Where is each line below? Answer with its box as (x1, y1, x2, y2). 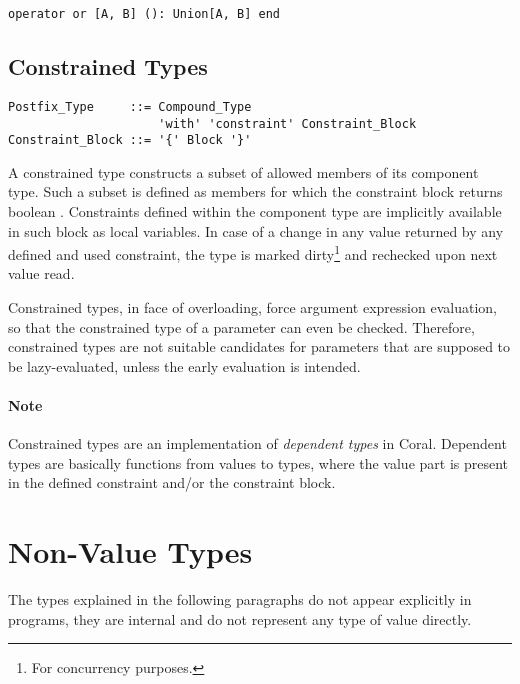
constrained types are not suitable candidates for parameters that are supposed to (8, 336, 511, 357)
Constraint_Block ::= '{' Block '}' (8, 133, 252, 148)
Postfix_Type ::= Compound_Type (8, 99, 252, 114)
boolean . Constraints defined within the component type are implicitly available (8, 201, 502, 222)
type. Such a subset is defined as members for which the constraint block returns (8, 181, 503, 202)
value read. (8, 263, 75, 284)
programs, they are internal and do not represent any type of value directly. (8, 608, 472, 629)
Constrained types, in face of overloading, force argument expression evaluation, (8, 297, 497, 318)
